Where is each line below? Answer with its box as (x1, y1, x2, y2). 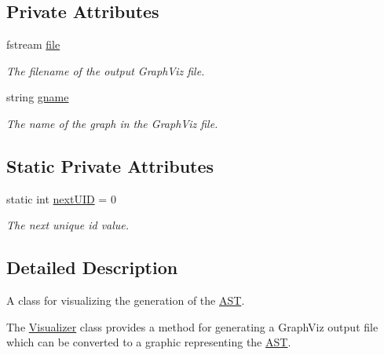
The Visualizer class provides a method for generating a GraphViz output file (6, 318, 379, 335)
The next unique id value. (6, 217, 130, 233)
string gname (6, 89, 69, 105)
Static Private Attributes (6, 153, 214, 177)
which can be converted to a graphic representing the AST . (6, 334, 291, 350)
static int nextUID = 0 (6, 190, 116, 207)
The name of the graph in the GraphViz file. (6, 115, 218, 131)
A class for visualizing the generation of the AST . (6, 292, 245, 309)
